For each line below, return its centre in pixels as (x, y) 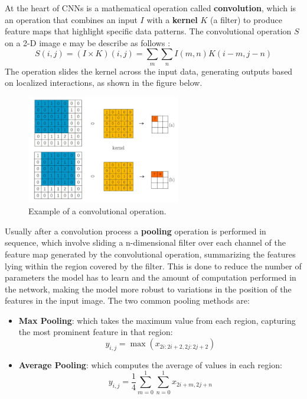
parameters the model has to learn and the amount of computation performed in (151, 277)
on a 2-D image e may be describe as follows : (88, 42)
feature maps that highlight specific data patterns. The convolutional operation (148, 31)
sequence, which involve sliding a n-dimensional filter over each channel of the (145, 242)
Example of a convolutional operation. (97, 211)
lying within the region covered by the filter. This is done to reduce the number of (153, 266)
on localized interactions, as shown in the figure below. (104, 83)
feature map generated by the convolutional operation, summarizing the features (150, 254)
